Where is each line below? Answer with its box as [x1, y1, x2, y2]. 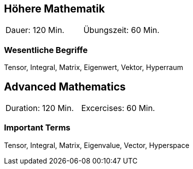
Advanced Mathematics [4, 80, 126, 93]
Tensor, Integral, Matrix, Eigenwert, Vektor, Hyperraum [4, 63, 183, 72]
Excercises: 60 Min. [81, 103, 155, 113]
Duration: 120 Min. [5, 103, 74, 113]
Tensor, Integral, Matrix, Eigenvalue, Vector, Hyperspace [4, 140, 189, 149]
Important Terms [4, 122, 70, 133]
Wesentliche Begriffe [4, 44, 88, 55]
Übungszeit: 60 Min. [83, 25, 159, 35]
